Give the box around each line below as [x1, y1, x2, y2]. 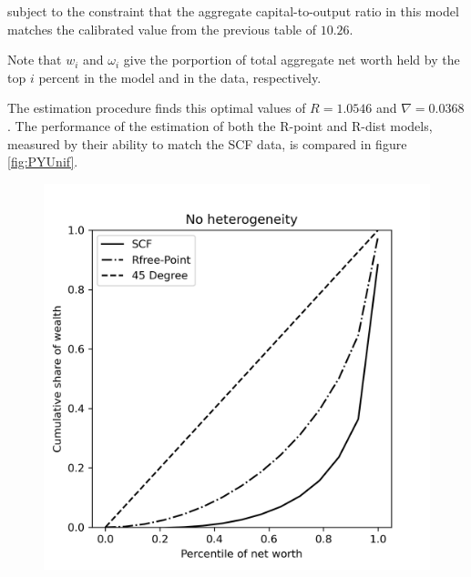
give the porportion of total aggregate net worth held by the [123, 50, 460, 69]
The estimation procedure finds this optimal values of [7, 98, 306, 117]
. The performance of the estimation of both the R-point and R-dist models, [7, 116, 433, 135]
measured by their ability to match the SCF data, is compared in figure [7, 134, 407, 153]
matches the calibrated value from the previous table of [7, 19, 316, 38]
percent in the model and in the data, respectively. [38, 67, 322, 86]
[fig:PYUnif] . [7, 152, 78, 171]
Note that [7, 50, 62, 69]
